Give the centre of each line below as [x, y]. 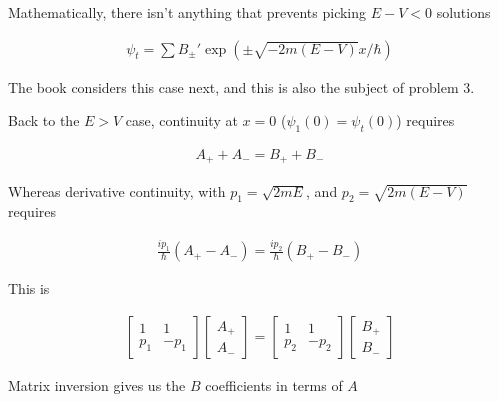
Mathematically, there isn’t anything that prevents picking [187, 12]
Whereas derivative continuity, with [117, 190]
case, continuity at [181, 120]
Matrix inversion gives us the [97, 384]
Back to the [44, 120]
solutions [463, 12]
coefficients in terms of [274, 384]
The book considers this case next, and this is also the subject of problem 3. [241, 86]
